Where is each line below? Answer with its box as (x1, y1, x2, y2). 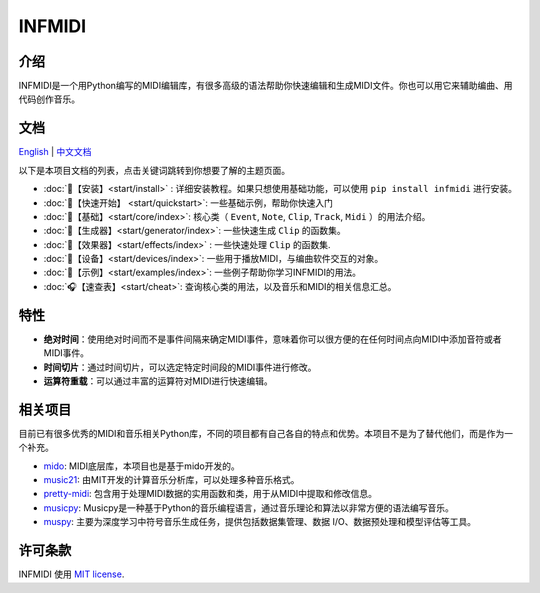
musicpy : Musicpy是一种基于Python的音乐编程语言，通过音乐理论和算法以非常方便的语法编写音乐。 (43, 501, 454, 514)
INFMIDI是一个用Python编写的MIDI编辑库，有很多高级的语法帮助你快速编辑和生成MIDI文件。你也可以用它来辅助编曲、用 (18, 80, 513, 92)
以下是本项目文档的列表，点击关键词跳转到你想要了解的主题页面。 (18, 164, 290, 176)
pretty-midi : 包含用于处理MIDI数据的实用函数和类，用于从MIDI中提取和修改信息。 (43, 488, 378, 500)
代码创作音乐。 (18, 93, 80, 105)
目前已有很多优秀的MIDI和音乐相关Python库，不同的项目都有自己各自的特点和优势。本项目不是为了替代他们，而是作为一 (18, 427, 514, 439)
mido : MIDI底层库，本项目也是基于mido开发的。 (43, 460, 240, 472)
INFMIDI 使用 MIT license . (18, 568, 125, 580)
